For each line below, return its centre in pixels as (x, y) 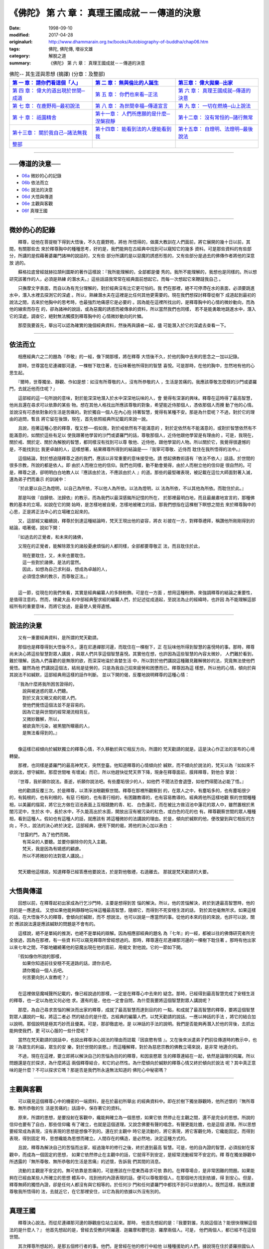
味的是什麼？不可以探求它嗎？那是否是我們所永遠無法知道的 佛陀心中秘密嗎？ (88, 1070)
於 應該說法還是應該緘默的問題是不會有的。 (54, 924)
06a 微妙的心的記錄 (42, 175)
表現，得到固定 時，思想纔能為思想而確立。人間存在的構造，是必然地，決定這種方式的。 (99, 1138)
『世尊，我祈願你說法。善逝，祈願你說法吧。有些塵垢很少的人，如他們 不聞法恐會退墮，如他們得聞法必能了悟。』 (132, 781)
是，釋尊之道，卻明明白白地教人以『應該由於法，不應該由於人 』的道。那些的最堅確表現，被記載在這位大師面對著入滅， (132, 472)
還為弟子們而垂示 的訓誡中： (38, 479)
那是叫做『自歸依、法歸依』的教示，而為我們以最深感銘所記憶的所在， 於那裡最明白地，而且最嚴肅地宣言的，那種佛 (136, 498)
